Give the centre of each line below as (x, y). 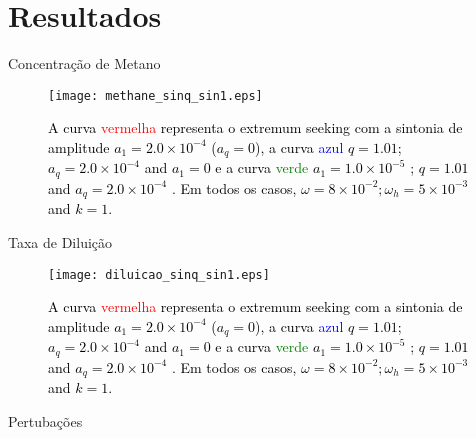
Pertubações (45, 420)
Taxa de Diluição (60, 241)
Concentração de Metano (84, 63)
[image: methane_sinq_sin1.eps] (155, 95)
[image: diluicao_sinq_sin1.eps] (159, 274)
